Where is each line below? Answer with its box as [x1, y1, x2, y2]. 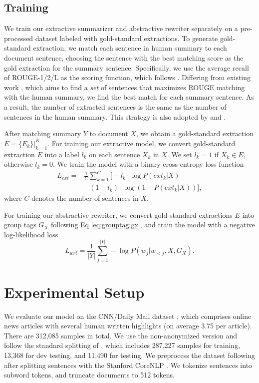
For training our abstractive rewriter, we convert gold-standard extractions [4, 209, 233, 220]
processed [4, 33, 33, 43]
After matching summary [4, 128, 81, 139]
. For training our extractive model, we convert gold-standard [47, 138, 236, 148]
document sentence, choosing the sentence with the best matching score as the [4, 52, 244, 63]
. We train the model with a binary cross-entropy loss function [53, 159, 244, 169]
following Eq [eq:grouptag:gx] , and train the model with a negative [50, 219, 255, 230]
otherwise [4, 159, 33, 169]
